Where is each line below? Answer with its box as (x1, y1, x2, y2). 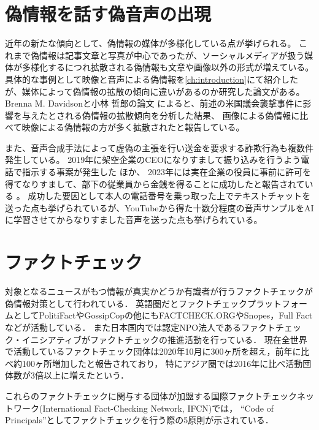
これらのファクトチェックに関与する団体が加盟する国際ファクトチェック (5, 389, 297, 402)
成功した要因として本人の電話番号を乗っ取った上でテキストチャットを (28, 189, 311, 202)
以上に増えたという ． (43, 369, 129, 382)
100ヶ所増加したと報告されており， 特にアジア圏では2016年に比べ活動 (21, 356, 303, 369)
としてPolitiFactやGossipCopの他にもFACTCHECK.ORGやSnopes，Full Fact (13, 309, 313, 322)
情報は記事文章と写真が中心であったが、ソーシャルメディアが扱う (39, 48, 305, 61)
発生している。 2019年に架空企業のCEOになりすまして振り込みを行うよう (5, 153, 301, 166)
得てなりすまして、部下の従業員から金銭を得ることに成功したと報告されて (5, 177, 305, 190)
